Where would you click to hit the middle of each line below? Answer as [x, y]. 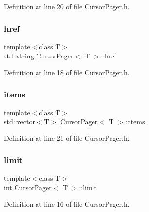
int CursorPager [28, 187]
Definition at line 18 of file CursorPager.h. [67, 72]
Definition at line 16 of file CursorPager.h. [67, 204]
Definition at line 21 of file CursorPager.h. [67, 138]
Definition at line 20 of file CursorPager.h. [67, 6]
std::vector [19, 122]
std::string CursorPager [39, 56]
